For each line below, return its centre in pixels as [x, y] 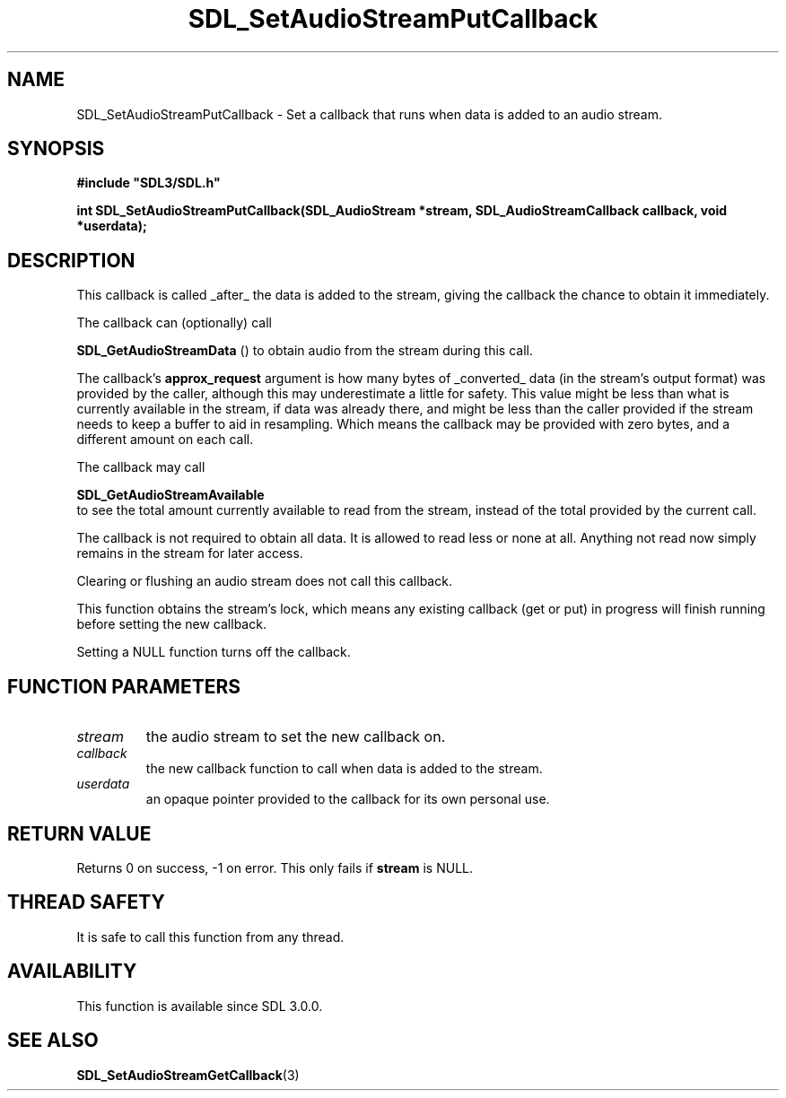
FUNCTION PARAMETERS [124, 686]
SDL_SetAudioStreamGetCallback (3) [188, 1075]
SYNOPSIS [56, 149]
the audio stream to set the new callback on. [296, 737]
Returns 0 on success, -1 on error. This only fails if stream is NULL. [275, 867]
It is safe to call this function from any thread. [210, 937]
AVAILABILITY [72, 972]
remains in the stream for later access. [190, 553]
